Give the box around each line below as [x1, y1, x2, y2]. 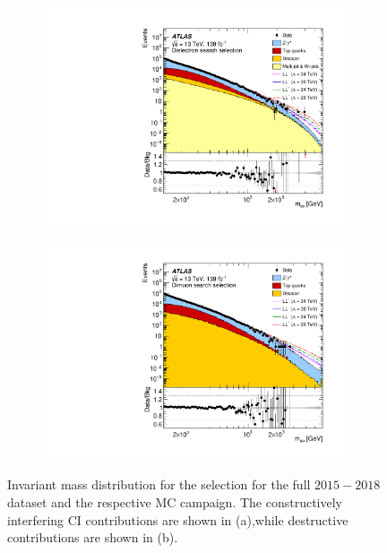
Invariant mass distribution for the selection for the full [7, 475, 311, 494]
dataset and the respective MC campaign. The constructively [7, 493, 343, 511]
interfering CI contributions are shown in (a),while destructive [7, 510, 348, 529]
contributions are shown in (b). [7, 528, 178, 547]
